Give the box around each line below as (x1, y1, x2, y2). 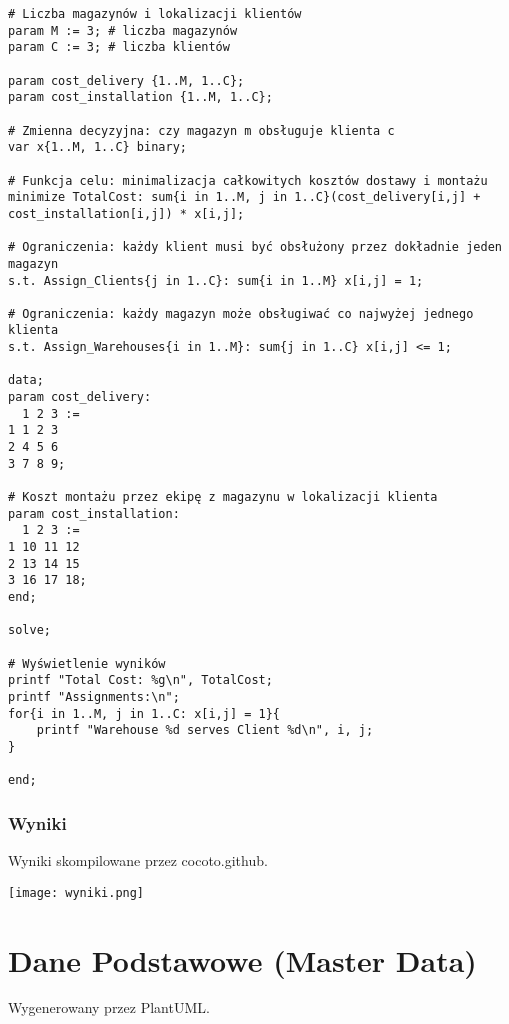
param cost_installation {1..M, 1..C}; (8, 90, 273, 105)
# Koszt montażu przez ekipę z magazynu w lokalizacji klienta (8, 490, 438, 505)
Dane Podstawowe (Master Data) (8, 939, 477, 980)
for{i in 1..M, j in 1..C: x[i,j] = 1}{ (8, 706, 281, 721)
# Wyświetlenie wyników (8, 656, 166, 671)
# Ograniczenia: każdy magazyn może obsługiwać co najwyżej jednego (8, 306, 474, 321)
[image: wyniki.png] (8, 885, 145, 900)
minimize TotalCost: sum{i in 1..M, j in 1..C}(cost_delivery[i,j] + (8, 190, 481, 205)
